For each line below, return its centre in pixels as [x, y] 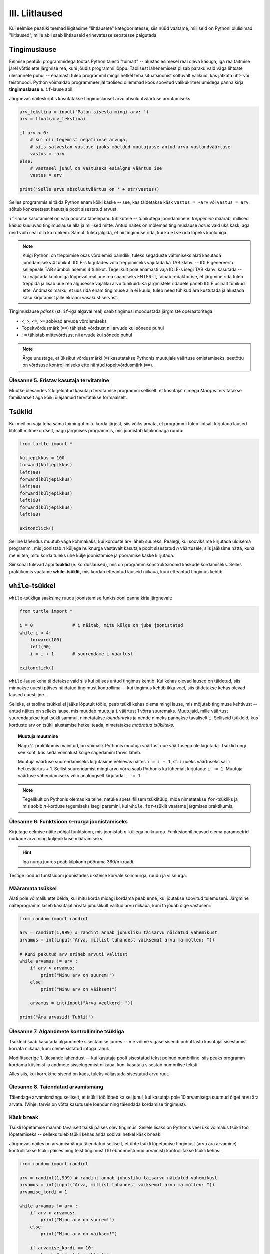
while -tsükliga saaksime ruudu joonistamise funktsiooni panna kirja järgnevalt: [91, 598]
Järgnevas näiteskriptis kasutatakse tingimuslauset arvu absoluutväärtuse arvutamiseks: [100, 98]
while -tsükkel [32, 586]
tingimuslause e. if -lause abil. [42, 89]
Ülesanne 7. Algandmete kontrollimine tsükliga [67, 1032]
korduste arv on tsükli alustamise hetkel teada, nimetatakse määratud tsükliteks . [92, 725]
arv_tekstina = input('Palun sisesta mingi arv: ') [84, 112]
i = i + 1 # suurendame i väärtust [82, 654]
